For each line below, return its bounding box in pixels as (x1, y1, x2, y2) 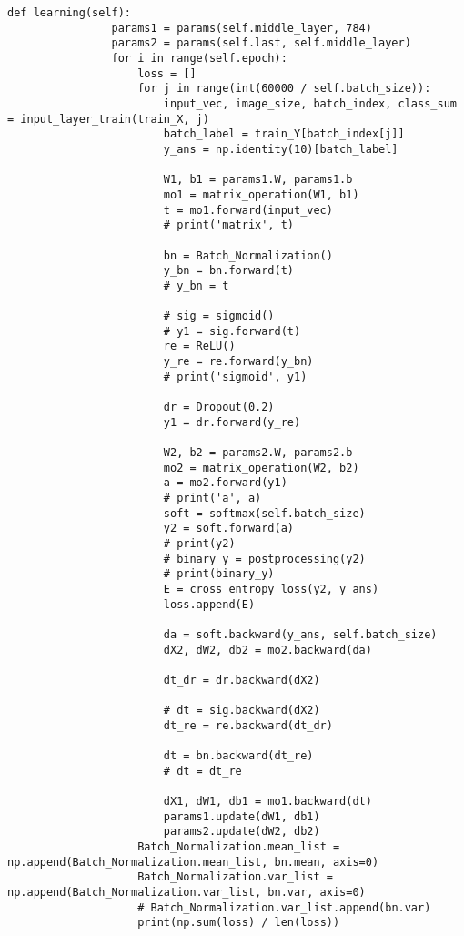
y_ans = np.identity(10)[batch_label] (163, 142, 398, 156)
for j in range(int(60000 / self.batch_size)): (137, 82, 431, 96)
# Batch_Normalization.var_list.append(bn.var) (137, 900, 431, 914)
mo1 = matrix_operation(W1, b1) (163, 188, 359, 201)
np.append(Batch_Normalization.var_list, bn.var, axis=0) (7, 886, 366, 900)
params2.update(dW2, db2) (163, 825, 320, 839)
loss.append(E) (163, 597, 256, 611)
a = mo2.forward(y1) (163, 476, 287, 490)
